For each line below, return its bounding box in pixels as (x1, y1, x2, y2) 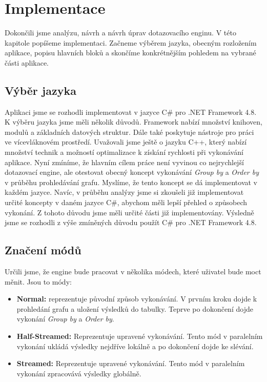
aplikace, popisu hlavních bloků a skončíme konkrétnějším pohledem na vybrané (5, 47, 256, 58)
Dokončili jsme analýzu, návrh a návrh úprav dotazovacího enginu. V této (5, 27, 236, 38)
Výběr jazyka (5, 82, 76, 98)
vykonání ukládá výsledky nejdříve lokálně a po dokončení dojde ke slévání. (16, 340, 254, 351)
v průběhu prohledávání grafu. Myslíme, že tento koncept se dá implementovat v (5, 176, 257, 187)
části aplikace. (5, 57, 49, 68)
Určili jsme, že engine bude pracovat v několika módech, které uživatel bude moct (5, 266, 261, 277)
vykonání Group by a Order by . (16, 313, 114, 324)
